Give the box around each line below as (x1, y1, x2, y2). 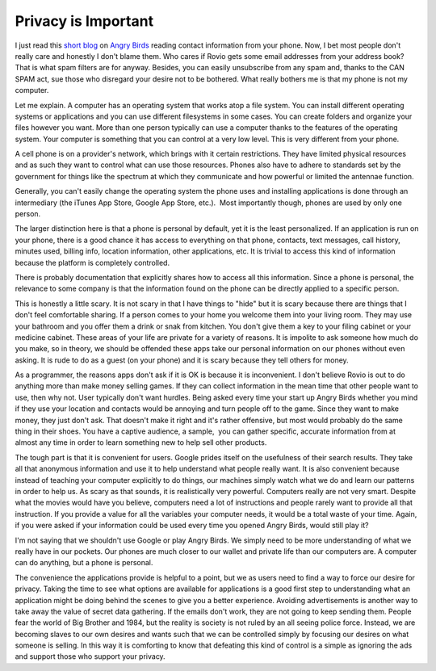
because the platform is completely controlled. (15, 258, 170, 267)
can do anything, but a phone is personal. (15, 558, 153, 568)
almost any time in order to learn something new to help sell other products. (15, 438, 267, 447)
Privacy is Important (15, 12, 153, 30)
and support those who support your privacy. (15, 652, 166, 661)
